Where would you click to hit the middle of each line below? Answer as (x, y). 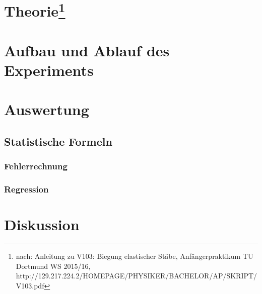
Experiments (49, 70)
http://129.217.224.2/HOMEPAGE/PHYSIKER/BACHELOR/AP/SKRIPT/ (137, 276)
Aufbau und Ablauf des (87, 50)
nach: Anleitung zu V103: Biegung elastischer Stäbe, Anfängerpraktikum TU (135, 256)
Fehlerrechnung (36, 166)
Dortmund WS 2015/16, (53, 266)
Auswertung (47, 109)
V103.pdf (30, 286)
